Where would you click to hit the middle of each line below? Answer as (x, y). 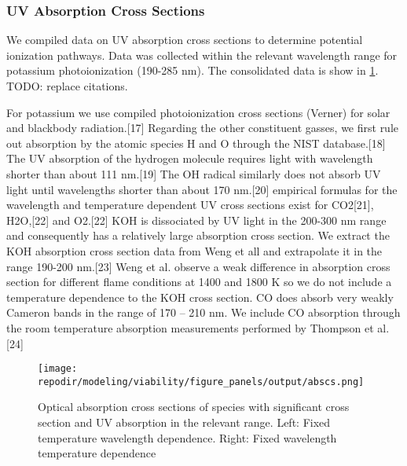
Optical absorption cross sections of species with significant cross (194, 407)
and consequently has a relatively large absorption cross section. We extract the (198, 235)
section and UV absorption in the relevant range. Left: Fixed (184, 422)
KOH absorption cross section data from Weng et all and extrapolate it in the (194, 250)
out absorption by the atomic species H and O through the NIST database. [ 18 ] (196, 143)
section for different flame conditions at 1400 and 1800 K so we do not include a (199, 282)
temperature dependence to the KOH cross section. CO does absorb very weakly (200, 297)
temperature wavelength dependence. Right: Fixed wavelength (187, 437)
